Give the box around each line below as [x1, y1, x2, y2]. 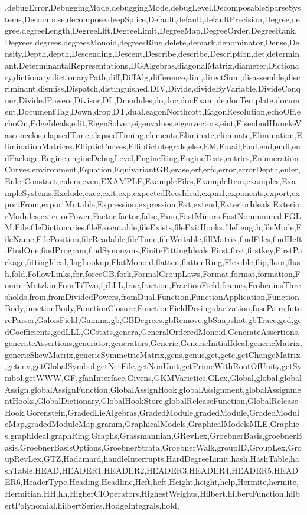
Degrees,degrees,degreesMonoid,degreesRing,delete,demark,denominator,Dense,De [5, 35, 299, 48]
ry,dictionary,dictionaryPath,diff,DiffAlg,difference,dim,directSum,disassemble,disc [5, 70, 301, 83]
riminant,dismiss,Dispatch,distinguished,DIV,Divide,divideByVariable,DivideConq [5, 82, 301, 94]
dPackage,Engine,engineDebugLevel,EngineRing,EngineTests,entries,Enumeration [5, 151, 299, 164]
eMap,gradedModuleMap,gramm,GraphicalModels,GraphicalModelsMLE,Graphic [5, 418, 299, 430]
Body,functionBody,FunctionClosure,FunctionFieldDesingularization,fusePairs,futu [5, 302, 302, 314]
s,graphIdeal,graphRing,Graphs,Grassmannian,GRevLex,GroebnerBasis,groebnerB [5, 429, 302, 441]
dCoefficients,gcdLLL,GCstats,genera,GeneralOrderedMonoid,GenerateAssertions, [5, 325, 301, 337]
